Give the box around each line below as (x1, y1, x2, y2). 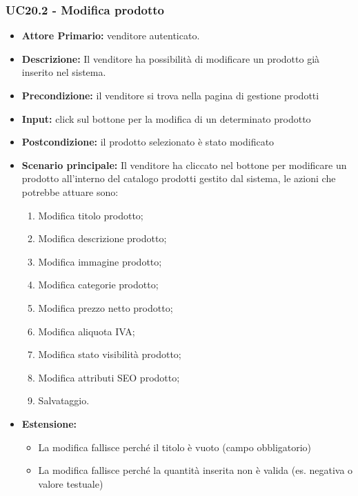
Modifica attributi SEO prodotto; (38, 370, 180, 384)
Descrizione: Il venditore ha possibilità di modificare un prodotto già (21, 51, 320, 66)
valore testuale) (38, 476, 103, 490)
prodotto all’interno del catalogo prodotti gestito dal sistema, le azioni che (21, 171, 336, 186)
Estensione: (21, 416, 77, 430)
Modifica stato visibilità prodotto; (38, 347, 181, 361)
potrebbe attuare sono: (21, 184, 119, 199)
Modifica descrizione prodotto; (38, 231, 167, 246)
